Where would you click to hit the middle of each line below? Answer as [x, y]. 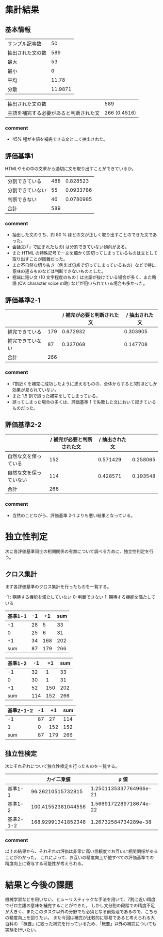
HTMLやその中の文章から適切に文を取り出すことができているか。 [71, 169]
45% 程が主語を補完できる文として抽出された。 [60, 139]
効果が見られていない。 [35, 389]
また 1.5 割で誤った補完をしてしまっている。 [56, 396]
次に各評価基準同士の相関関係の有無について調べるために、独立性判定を [77, 551]
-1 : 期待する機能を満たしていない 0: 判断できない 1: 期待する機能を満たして [80, 597]
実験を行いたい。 [22, 930]
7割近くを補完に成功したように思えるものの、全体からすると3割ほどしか [85, 384]
